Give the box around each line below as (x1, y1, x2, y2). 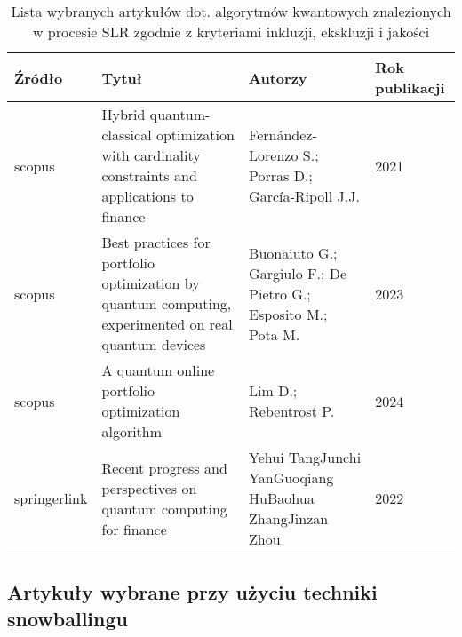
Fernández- (249, 124, 317, 145)
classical (101, 124, 152, 145)
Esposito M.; (249, 303, 328, 324)
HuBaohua (249, 488, 315, 508)
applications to (101, 186, 194, 206)
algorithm (101, 421, 163, 442)
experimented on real (101, 314, 233, 334)
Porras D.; (249, 165, 313, 186)
